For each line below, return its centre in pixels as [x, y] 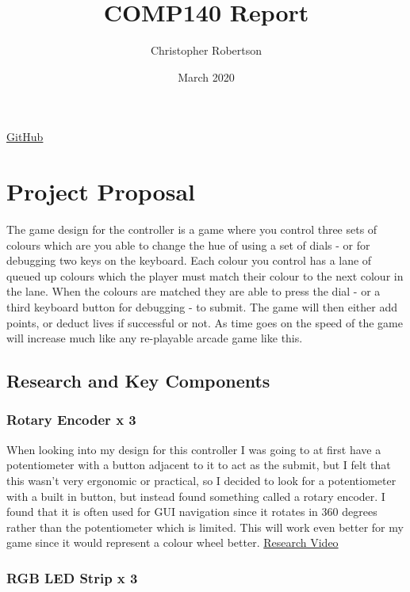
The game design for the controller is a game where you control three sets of [192, 229]
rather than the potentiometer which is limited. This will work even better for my [205, 527]
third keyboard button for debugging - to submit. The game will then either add [202, 307]
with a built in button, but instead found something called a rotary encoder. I [196, 496]
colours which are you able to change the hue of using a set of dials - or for [188, 244]
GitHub [25, 137]
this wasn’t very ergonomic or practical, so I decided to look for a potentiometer [201, 480]
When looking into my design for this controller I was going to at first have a [194, 449]
